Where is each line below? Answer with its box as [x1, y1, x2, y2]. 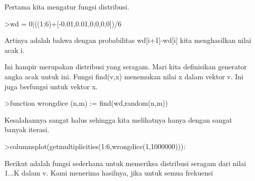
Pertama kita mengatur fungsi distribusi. [4, 1, 129, 11]
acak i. [4, 44, 25, 55]
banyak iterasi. [4, 124, 49, 135]
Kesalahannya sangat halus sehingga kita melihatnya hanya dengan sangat [4, 114, 233, 125]
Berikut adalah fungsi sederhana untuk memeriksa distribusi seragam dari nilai [4, 158, 246, 168]
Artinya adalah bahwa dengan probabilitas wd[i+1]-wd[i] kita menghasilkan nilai [4, 35, 252, 45]
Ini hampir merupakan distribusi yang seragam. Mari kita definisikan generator [4, 61, 247, 72]
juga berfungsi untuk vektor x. [4, 81, 98, 91]
